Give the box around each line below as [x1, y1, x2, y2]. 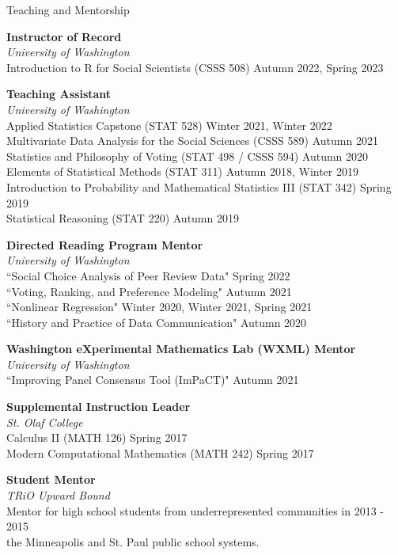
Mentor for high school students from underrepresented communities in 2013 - [6, 502, 385, 519]
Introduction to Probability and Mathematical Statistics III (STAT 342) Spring [6, 178, 392, 195]
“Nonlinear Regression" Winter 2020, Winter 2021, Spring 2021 [6, 298, 313, 315]
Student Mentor [6, 471, 96, 488]
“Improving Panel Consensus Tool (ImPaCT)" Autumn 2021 [6, 371, 299, 388]
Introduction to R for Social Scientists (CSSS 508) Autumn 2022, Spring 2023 [6, 59, 384, 75]
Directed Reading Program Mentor [6, 236, 203, 253]
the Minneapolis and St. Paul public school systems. [6, 533, 260, 549]
